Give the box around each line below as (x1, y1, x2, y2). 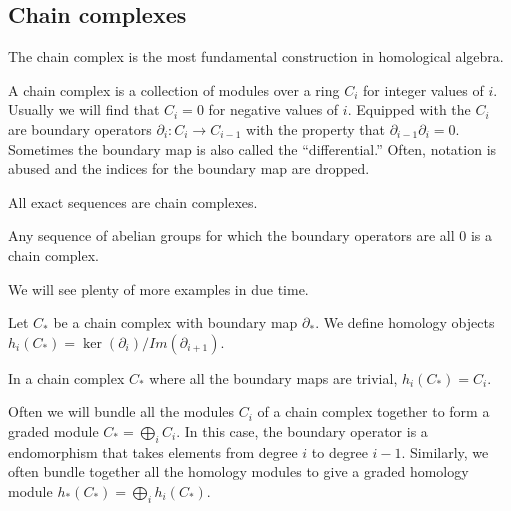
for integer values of (363, 79, 484, 100)
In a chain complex (8, 367, 125, 388)
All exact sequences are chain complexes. (8, 191, 258, 212)
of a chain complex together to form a (257, 401, 490, 422)
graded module (8, 420, 99, 441)
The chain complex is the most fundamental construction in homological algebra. (8, 46, 504, 67)
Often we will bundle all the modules (8, 401, 235, 422)
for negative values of (208, 99, 339, 120)
